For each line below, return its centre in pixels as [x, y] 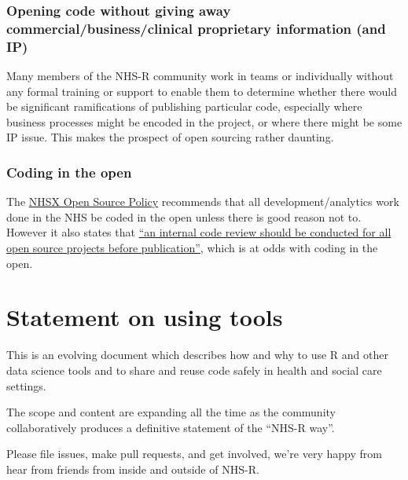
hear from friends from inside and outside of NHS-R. [133, 469]
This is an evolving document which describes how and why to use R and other [197, 355]
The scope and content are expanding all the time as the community [171, 412]
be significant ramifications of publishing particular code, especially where [184, 106]
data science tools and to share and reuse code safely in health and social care [194, 370]
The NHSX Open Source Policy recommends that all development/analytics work [203, 202]
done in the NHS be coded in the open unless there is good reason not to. [184, 216]
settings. [26, 385]
